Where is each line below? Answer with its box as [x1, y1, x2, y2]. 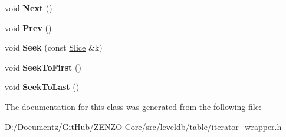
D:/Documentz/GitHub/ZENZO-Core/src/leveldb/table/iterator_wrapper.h [5, 120, 282, 132]
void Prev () [5, 21, 52, 34]
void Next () [5, 2, 52, 14]
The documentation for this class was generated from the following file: [5, 100, 261, 112]
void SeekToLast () [5, 81, 80, 93]
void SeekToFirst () [5, 61, 81, 73]
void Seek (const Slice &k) [5, 41, 103, 54]
